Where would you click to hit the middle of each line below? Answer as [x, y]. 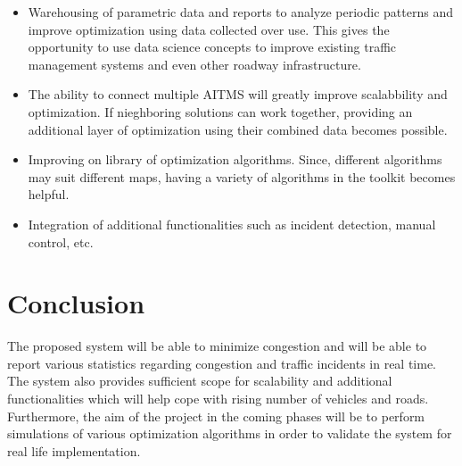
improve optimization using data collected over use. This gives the [209, 29]
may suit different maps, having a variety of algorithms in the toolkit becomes [242, 176]
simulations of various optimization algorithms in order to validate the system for [230, 433]
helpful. [49, 194]
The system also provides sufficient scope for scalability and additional [200, 381]
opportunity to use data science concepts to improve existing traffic [212, 47]
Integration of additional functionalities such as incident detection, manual [232, 224]
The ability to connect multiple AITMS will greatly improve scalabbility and [238, 94]
